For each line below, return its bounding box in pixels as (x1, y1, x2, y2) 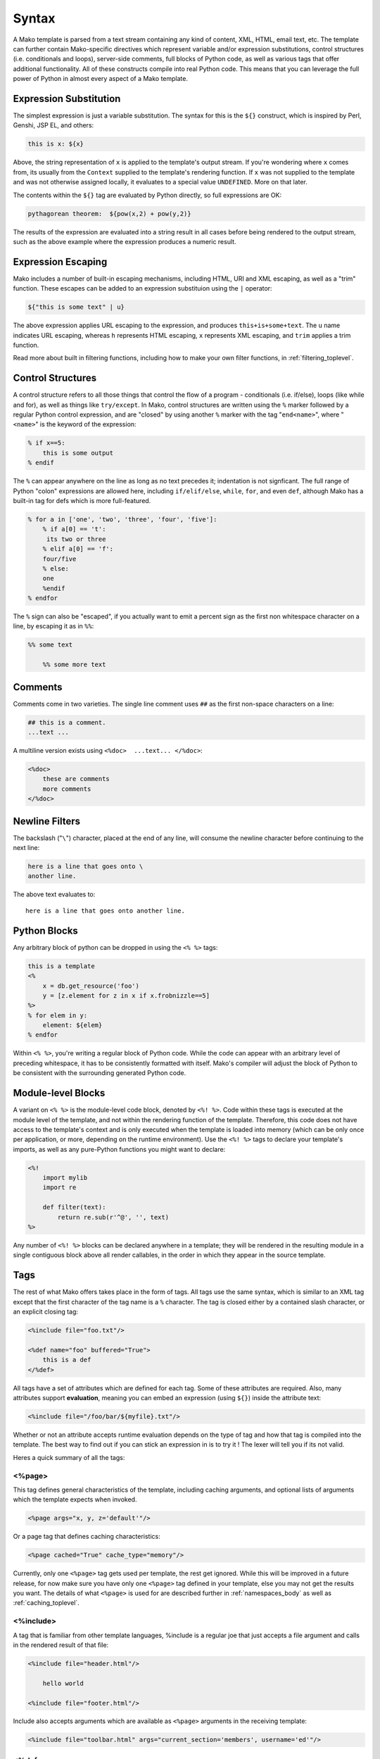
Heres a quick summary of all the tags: (13, 1453, 125, 1461)
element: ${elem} (42, 1021, 103, 1029)
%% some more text (42, 661, 106, 668)
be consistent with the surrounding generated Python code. (13, 1069, 186, 1077)
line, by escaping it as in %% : (13, 622, 94, 630)
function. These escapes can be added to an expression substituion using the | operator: (13, 284, 272, 293)
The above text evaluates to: (13, 890, 96, 898)
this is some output (42, 449, 114, 457)
